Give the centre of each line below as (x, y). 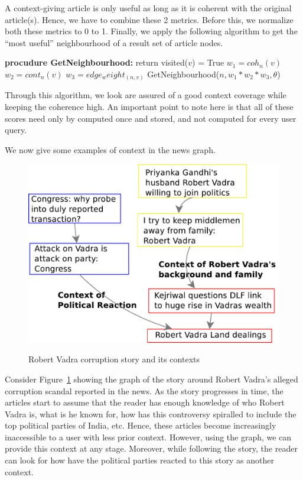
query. (16, 130)
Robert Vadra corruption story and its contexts (114, 359)
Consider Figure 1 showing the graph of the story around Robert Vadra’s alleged (151, 379)
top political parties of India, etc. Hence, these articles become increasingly (141, 425)
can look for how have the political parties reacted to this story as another (139, 460)
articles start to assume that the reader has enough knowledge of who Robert (145, 402)
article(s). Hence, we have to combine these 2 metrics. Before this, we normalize (149, 19)
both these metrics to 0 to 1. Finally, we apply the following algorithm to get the (151, 31)
